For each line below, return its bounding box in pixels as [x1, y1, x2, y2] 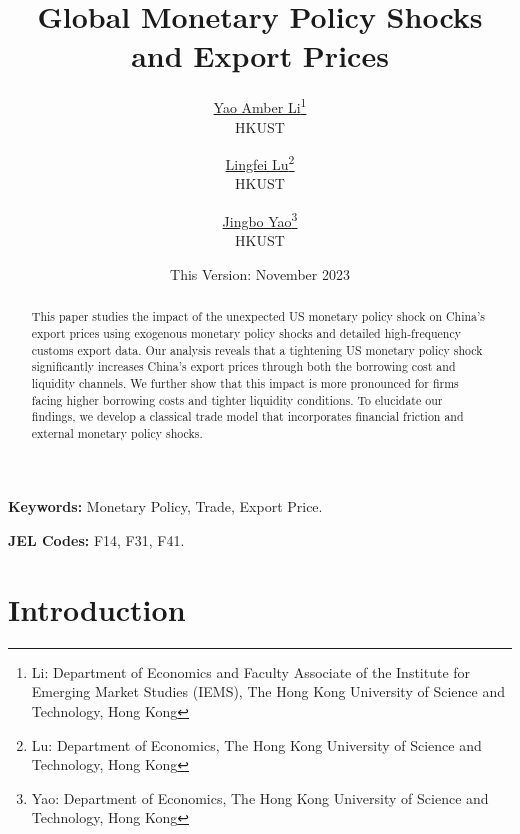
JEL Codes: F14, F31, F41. [8, 530, 185, 551]
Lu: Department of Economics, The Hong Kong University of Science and [31, 734, 482, 755]
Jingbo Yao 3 [222, 208, 298, 231]
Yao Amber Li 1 [213, 94, 307, 117]
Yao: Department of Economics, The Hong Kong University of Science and [31, 787, 489, 808]
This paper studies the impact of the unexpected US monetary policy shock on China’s [31, 308, 486, 325]
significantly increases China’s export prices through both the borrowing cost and [31, 358, 456, 375]
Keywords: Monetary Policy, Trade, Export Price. [8, 496, 323, 517]
